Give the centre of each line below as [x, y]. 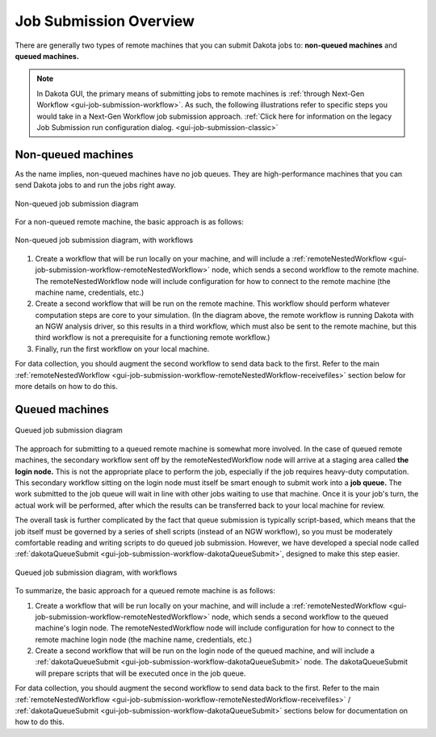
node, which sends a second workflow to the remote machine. [315, 270]
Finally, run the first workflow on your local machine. [122, 349]
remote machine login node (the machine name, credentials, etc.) [144, 639]
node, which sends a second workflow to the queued [300, 617]
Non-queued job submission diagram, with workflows [104, 240]
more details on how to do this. [66, 387]
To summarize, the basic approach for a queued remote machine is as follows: [145, 591]
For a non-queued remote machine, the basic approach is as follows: [129, 221]
